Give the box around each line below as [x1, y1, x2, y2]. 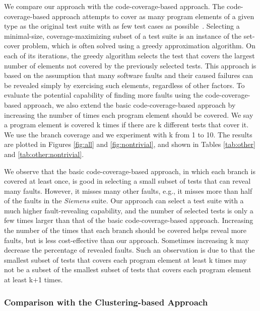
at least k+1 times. [4, 274, 63, 285]
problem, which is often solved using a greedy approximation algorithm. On [22, 40, 255, 51]
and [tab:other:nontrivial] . [4, 148, 84, 159]
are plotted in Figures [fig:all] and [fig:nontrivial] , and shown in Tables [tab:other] [4, 139, 255, 149]
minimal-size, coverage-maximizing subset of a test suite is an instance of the [4, 30, 242, 41]
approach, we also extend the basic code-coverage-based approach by [23, 99, 236, 110]
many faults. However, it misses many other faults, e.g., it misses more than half [4, 185, 252, 196]
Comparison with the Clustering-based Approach [4, 295, 208, 308]
